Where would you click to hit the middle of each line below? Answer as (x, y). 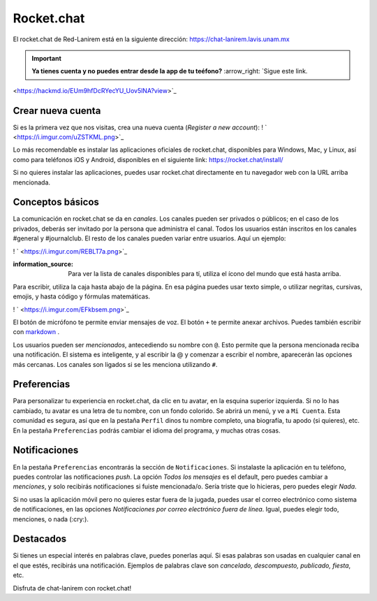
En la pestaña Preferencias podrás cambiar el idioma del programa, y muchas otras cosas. (147, 430)
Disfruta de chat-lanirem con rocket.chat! (72, 588)
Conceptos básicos (56, 202)
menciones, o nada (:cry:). (51, 519)
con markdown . (36, 332)
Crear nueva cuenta (57, 111)
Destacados (40, 539)
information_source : (43, 264)
